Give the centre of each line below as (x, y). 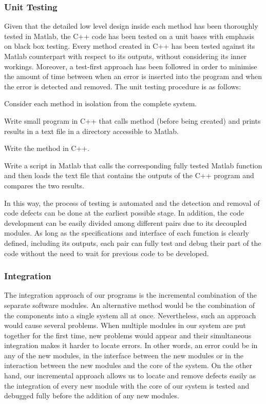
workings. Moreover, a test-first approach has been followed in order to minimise (131, 66)
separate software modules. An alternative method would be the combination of (130, 305)
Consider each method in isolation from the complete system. (101, 103)
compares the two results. (44, 185)
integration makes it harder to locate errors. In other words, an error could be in (131, 345)
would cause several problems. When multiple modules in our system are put (125, 325)
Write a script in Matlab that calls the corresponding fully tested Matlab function (133, 165)
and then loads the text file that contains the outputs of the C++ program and (129, 175)
